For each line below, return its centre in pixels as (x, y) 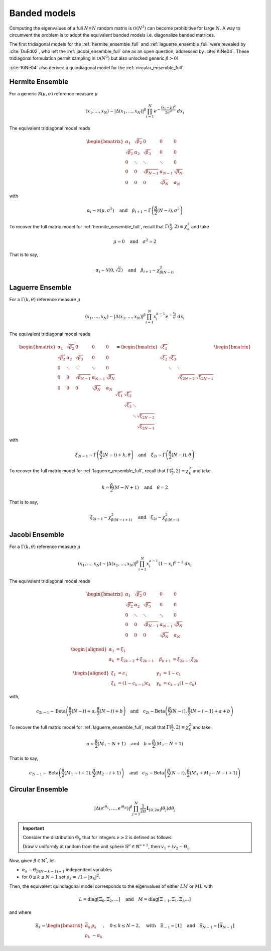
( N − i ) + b (111, 711)
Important (34, 828)
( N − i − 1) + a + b (211, 711)
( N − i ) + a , (84, 711)
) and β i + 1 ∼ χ (140, 270)
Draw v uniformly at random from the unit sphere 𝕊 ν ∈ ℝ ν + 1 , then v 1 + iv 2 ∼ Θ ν (106, 847)
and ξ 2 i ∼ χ (152, 518)
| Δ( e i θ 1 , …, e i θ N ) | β (113, 808)
